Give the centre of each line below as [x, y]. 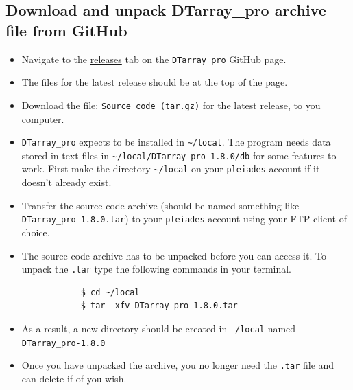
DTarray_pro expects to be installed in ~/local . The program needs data [176, 142]
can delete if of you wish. [74, 378]
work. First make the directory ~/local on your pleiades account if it [171, 169]
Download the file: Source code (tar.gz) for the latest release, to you [171, 105]
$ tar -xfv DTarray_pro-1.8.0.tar [159, 306]
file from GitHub [66, 30]
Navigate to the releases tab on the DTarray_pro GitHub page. [154, 59]
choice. [36, 232]
